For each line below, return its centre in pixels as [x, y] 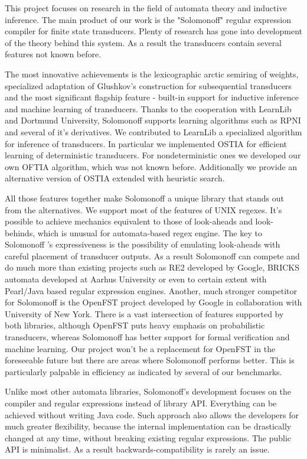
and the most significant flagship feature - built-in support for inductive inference [152, 97]
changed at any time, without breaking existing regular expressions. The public [148, 437]
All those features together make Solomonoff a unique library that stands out [144, 198]
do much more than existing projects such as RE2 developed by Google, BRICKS [152, 267]
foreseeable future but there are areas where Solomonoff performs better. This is [150, 360]
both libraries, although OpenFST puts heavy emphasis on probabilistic [135, 325]
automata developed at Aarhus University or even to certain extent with [136, 279]
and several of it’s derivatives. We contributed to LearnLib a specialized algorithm [153, 131]
